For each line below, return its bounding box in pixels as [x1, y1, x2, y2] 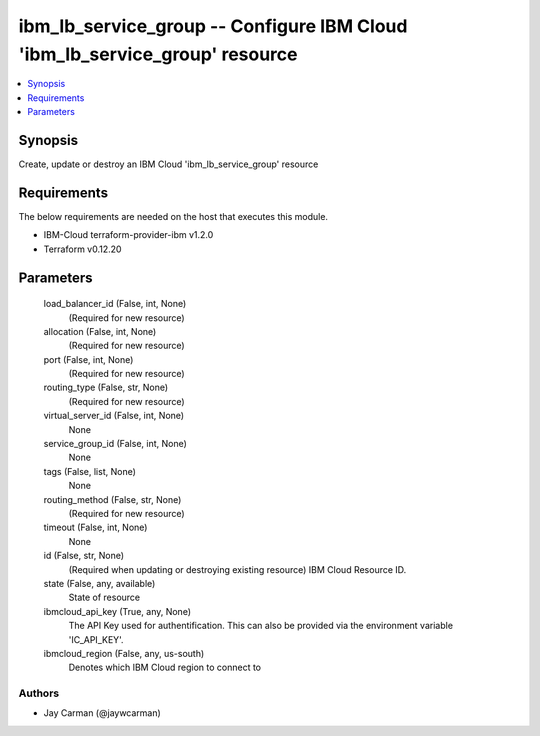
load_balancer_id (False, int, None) [43, 298, 187, 310]
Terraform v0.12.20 [43, 243, 122, 255]
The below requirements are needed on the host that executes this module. [18, 210, 329, 222]
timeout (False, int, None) [43, 521, 148, 534]
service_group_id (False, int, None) [43, 438, 187, 450]
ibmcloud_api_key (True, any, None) [43, 605, 192, 617]
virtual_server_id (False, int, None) [43, 410, 185, 422]
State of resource [68, 591, 141, 604]
